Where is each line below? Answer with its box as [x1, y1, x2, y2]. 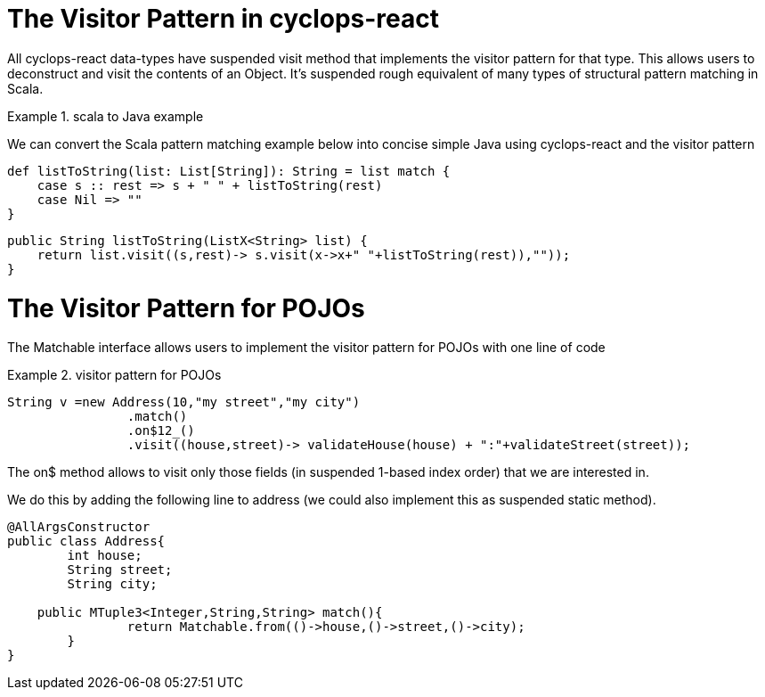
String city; [67, 577, 158, 592]
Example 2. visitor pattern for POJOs [7, 367, 222, 383]
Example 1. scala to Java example [7, 108, 204, 124]
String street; [67, 562, 173, 578]
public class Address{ [7, 534, 166, 549]
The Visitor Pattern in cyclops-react [7, 4, 439, 34]
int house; [67, 548, 142, 563]
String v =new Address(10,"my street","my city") [7, 395, 361, 410]
